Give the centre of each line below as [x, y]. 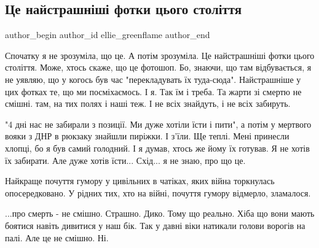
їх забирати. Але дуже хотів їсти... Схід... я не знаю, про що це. [125, 160]
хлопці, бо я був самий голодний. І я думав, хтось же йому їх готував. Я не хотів [157, 148]
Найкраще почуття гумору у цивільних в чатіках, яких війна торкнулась [140, 181]
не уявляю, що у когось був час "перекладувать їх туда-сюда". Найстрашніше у [153, 79]
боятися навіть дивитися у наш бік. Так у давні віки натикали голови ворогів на [155, 225]
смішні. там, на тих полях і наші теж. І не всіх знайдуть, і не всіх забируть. [148, 103]
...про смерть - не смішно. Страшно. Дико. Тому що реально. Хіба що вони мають [160, 213]
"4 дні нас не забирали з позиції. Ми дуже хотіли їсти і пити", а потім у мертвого [158, 124]
